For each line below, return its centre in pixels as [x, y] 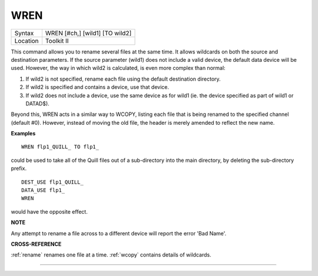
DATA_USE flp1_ [43, 190]
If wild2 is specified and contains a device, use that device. [97, 87]
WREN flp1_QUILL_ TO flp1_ [60, 147]
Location [26, 41]
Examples [23, 134]
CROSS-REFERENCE [36, 244]
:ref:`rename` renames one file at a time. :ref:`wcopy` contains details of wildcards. [111, 255]
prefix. [19, 168]
